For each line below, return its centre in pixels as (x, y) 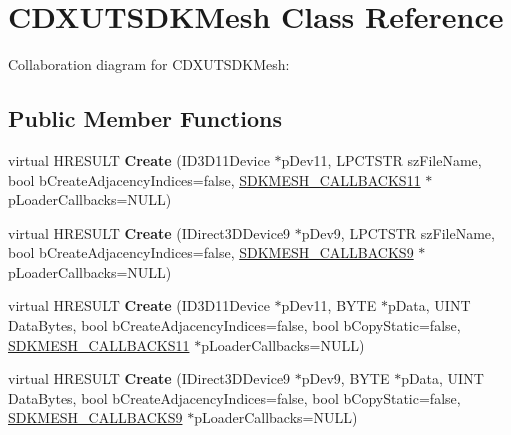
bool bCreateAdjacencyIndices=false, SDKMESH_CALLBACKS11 (214, 179)
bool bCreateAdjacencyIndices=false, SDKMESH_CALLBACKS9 (211, 252)
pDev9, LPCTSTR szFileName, (398, 232)
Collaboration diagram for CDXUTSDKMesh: (149, 64)
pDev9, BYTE (345, 378)
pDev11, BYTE (329, 305)
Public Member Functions (145, 118)
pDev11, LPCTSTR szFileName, (381, 159)
